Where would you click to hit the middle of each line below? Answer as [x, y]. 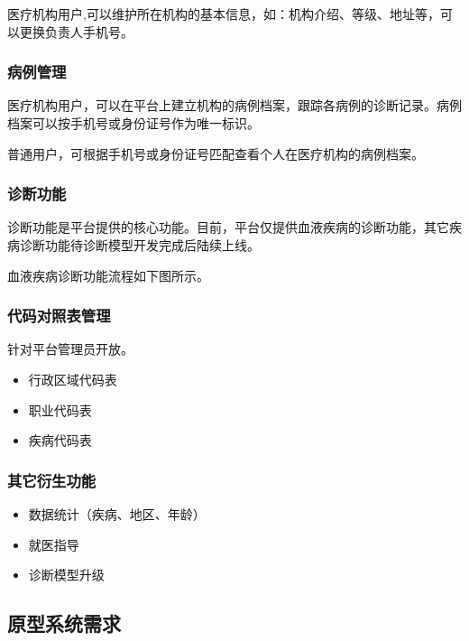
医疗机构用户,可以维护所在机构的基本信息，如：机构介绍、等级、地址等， [224, 14]
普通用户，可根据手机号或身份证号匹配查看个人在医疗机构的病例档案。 [216, 153]
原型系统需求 [64, 623]
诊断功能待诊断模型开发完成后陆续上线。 [139, 245]
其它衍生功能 [52, 480]
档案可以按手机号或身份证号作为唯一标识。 [133, 123]
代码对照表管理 [59, 316]
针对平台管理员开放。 [70, 349]
